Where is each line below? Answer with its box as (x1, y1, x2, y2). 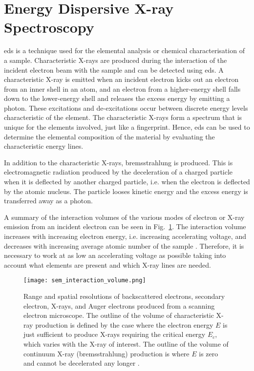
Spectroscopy (4, 17, 94, 37)
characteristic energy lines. (4, 141, 84, 151)
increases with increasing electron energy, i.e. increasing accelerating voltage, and (4, 231, 246, 241)
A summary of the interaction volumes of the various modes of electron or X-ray (4, 212, 245, 222)
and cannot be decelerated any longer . (23, 358, 140, 368)
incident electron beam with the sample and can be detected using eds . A (4, 64, 224, 75)
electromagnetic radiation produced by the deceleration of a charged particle (4, 167, 233, 177)
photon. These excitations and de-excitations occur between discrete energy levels (4, 102, 248, 113)
